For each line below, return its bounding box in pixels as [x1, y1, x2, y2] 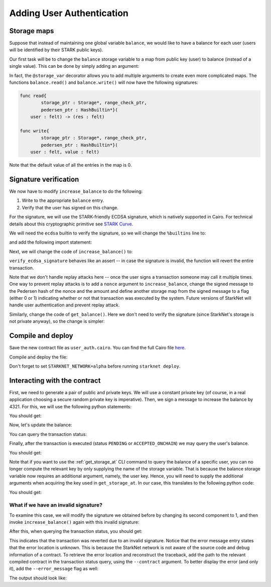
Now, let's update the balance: [9, 422, 72, 428]
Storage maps [9, 27, 54, 35]
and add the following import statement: [9, 239, 92, 246]
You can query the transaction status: [9, 431, 87, 437]
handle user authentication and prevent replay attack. [9, 302, 120, 308]
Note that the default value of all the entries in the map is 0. [9, 162, 132, 168]
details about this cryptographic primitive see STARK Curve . [9, 221, 133, 227]
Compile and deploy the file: [9, 354, 68, 360]
